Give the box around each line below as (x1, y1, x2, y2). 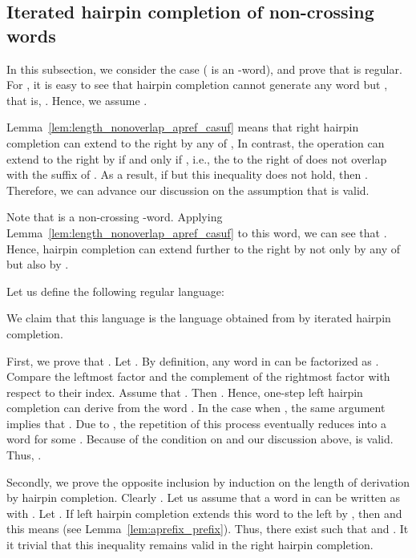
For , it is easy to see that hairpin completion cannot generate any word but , (6, 76, 388, 93)
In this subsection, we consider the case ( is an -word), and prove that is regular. (6, 60, 402, 77)
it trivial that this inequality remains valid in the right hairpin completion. (6, 536, 374, 553)
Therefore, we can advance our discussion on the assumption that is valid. (6, 181, 370, 198)
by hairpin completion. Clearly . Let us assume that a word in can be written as (6, 489, 401, 506)
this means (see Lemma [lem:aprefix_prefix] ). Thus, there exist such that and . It (6, 520, 409, 537)
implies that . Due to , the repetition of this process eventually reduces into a (6, 414, 386, 431)
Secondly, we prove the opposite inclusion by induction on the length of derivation (6, 473, 410, 490)
